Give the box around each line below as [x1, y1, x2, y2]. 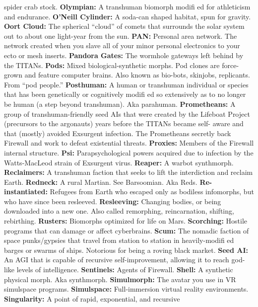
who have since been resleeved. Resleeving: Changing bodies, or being [4, 196, 221, 206]
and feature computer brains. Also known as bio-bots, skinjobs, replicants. [24, 70, 250, 80]
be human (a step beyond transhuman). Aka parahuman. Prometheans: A [4, 98, 236, 109]
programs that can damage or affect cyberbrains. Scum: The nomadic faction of [4, 225, 249, 235]
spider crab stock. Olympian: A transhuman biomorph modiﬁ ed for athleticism [4, 1, 251, 11]
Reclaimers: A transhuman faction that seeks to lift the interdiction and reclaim [4, 167, 253, 177]
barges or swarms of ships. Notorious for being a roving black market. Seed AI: [4, 244, 248, 255]
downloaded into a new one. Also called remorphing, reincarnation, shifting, [4, 206, 234, 216]
